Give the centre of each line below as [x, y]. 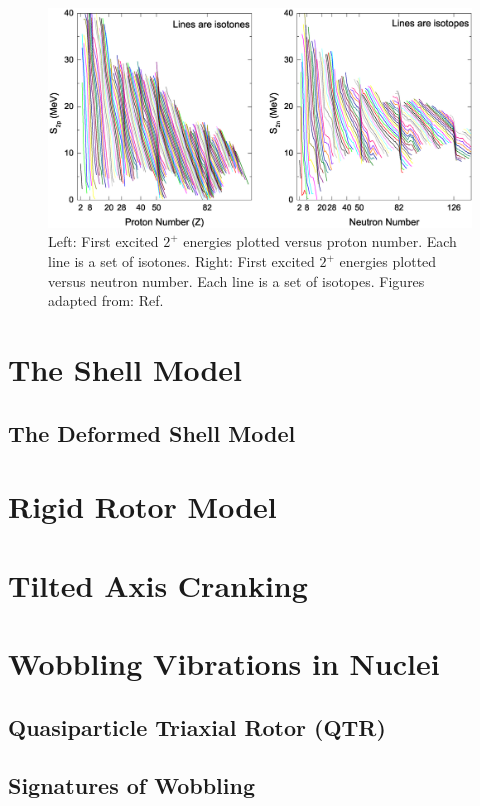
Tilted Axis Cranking [158, 584]
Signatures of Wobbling [132, 785]
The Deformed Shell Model [152, 432]
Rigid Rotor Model [142, 506]
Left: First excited [103, 241]
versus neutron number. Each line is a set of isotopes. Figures [236, 280]
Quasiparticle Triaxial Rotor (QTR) [197, 726]
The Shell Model [125, 369]
